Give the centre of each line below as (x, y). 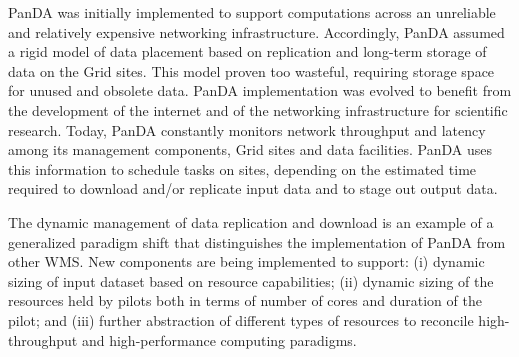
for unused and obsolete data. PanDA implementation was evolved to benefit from (260, 90)
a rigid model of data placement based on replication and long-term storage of (247, 51)
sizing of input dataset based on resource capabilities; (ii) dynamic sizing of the (251, 280)
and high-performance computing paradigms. (219, 339)
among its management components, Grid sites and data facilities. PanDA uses (250, 149)
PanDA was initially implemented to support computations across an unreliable (252, 12)
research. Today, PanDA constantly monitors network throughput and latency (247, 129)
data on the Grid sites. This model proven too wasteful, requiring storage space (251, 70)
